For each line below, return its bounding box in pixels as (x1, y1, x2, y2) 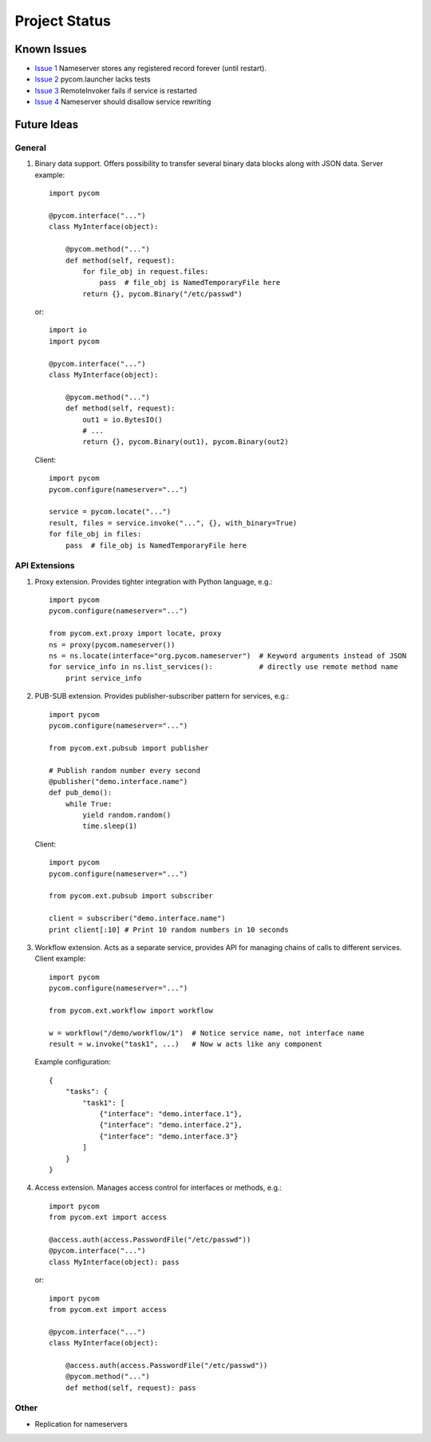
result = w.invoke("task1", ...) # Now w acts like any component (49, 1040, 322, 1049)
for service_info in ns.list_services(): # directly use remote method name (49, 663, 398, 671)
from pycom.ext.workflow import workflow (49, 1006, 213, 1015)
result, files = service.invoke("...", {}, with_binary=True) (49, 518, 298, 527)
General (14, 142, 47, 153)
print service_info (65, 673, 142, 683)
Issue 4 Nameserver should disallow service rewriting (34, 97, 212, 107)
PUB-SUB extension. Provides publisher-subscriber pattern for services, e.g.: (34, 691, 289, 701)
